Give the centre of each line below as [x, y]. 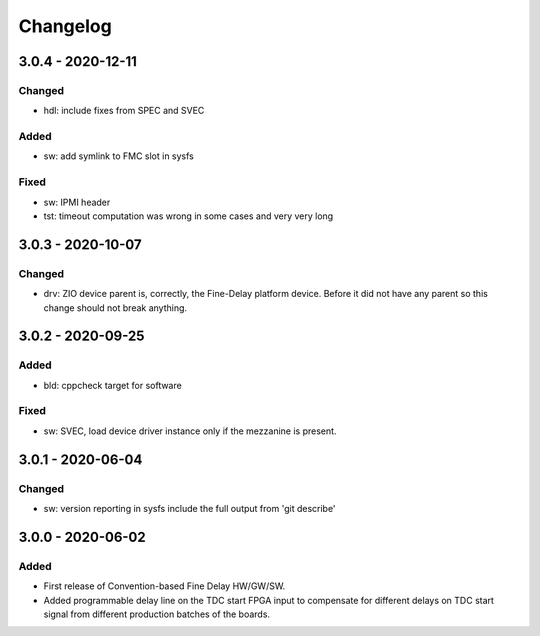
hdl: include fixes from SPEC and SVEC [124, 111]
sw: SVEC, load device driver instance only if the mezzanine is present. [190, 431]
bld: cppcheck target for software [112, 385]
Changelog [65, 26]
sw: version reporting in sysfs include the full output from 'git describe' [189, 508]
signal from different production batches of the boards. [156, 614]
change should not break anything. [115, 307]
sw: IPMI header [77, 202]
